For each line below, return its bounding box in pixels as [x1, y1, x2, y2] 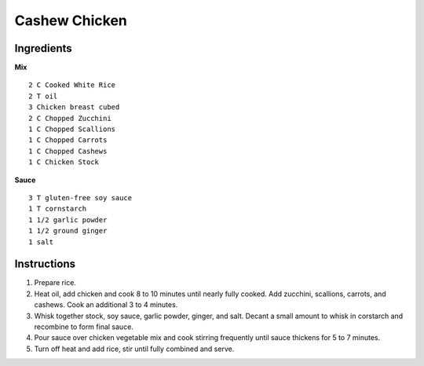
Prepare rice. [34, 278, 76, 287]
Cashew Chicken [14, 12, 127, 29]
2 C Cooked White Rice [28, 81, 116, 90]
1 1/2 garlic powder [28, 215, 108, 224]
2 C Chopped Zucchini [28, 114, 111, 123]
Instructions [14, 258, 76, 271]
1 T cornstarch [28, 204, 87, 214]
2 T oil [28, 91, 58, 101]
